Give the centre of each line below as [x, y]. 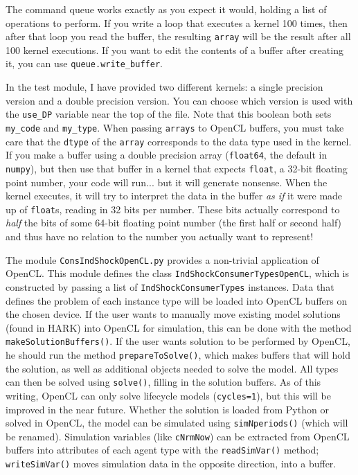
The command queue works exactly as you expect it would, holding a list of [166, 9]
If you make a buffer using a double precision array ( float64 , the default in [167, 155]
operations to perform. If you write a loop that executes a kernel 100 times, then [177, 23]
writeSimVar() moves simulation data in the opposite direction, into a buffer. [171, 464]
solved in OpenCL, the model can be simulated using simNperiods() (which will [177, 423]
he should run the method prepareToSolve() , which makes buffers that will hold [178, 355]
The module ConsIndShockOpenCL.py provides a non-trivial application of [162, 259]
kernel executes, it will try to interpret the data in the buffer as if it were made [174, 196]
